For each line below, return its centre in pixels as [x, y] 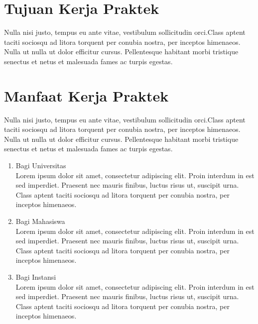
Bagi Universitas [41, 165]
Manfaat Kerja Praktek [86, 95]
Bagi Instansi [36, 276]
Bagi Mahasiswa [40, 221]
